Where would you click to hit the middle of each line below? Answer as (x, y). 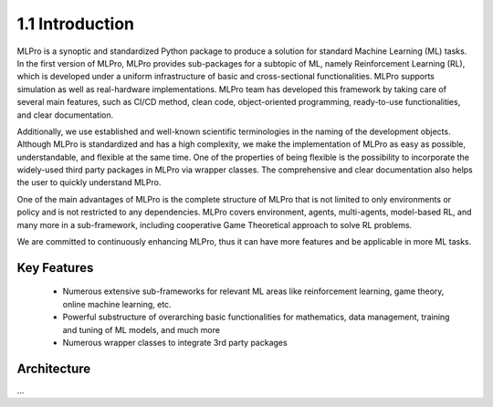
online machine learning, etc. (117, 304)
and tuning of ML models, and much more (142, 329)
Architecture (54, 368)
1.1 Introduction (76, 24)
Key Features (55, 268)
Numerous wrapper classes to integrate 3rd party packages (175, 342)
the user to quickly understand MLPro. (89, 183)
